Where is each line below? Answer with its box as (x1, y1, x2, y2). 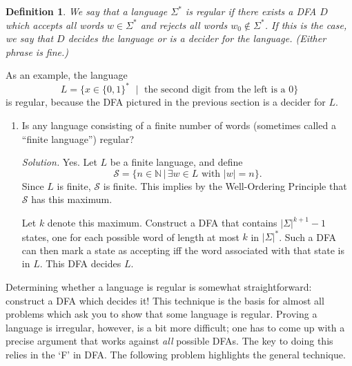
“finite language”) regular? (21, 131, 135, 146)
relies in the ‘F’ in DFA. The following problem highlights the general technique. (6, 347, 346, 361)
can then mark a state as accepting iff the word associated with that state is (21, 242, 344, 257)
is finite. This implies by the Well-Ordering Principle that (103, 178, 347, 193)
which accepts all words (6, 17, 104, 32)
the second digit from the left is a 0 (144, 85, 294, 95)
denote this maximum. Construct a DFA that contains (47, 215, 277, 230)
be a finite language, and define (110, 155, 243, 169)
